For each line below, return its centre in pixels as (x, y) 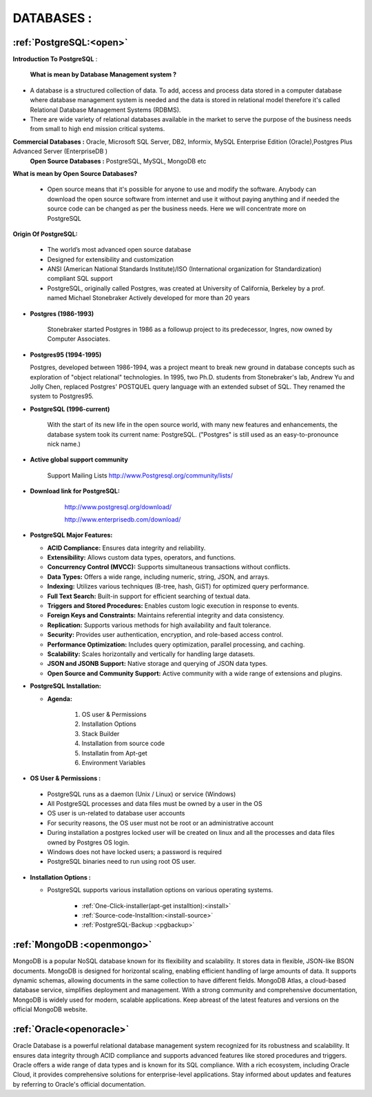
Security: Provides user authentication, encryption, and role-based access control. (165, 635)
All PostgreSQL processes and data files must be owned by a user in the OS (155, 804)
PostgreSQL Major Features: (71, 535)
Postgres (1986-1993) (62, 313)
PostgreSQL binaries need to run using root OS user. (122, 862)
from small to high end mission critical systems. (97, 129)
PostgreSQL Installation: (65, 686)
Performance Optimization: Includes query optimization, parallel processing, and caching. (176, 644)
